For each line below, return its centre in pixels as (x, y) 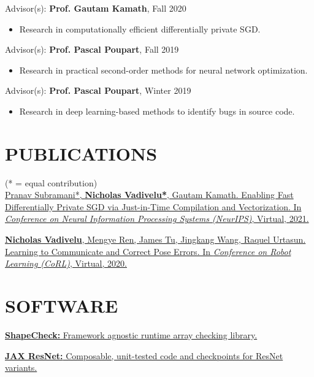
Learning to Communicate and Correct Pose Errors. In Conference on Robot (148, 251)
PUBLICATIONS (81, 153)
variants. (21, 367)
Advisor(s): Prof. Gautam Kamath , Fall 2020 (96, 8)
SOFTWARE (62, 306)
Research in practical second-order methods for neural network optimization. (163, 70)
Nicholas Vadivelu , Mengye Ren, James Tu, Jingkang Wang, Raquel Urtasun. (155, 239)
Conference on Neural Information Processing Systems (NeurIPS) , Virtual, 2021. (157, 219)
